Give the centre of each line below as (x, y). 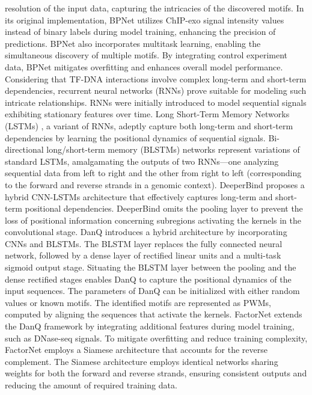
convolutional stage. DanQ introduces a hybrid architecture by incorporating (146, 232)
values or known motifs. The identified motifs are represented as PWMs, (138, 302)
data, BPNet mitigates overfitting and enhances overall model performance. (144, 66)
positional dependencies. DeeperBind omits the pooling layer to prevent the (164, 208)
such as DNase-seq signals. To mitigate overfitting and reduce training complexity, (156, 338)
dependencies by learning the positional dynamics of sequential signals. (135, 137)
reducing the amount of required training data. (91, 385)
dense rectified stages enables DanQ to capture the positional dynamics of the (148, 279)
